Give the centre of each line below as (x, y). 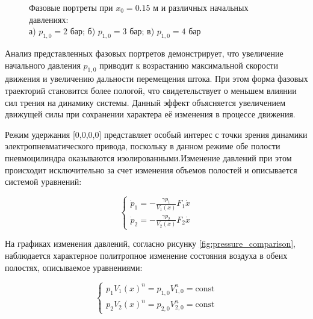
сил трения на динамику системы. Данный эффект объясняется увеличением (145, 102)
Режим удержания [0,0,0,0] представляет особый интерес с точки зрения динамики (156, 134)
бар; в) (142, 31)
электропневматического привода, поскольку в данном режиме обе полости (143, 146)
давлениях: (49, 19)
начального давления (43, 65)
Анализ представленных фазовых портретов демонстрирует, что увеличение (144, 53)
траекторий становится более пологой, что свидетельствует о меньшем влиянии (151, 90)
